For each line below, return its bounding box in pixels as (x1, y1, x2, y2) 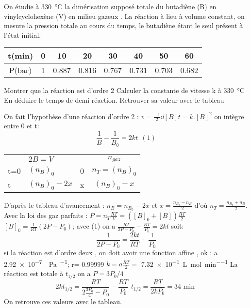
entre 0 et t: (4, 121, 39, 131)
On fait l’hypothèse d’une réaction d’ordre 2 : (4, 111, 139, 121)
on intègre (214, 111, 244, 121)
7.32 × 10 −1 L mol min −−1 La (141, 257, 238, 269)
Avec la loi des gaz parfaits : (4, 210, 88, 220)
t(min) (8, 50, 33, 62)
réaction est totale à (4, 268, 64, 278)
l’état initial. (4, 30, 41, 40)
